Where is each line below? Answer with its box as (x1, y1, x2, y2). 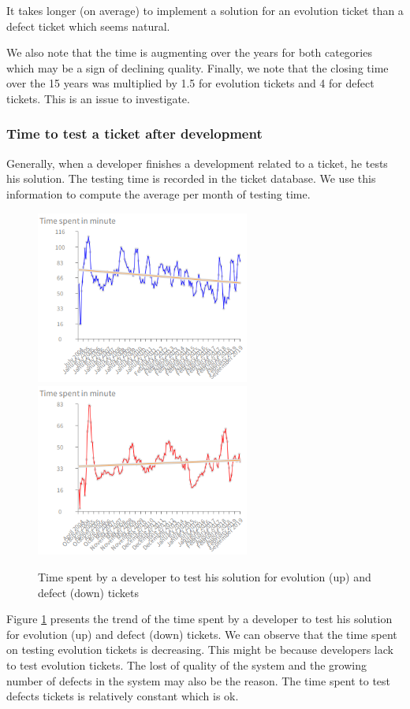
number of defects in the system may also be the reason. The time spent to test (6, 672, 391, 689)
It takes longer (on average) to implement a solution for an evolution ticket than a (6, 2, 404, 18)
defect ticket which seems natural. (6, 17, 170, 34)
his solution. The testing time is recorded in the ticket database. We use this (6, 170, 376, 187)
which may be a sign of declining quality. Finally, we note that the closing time (6, 59, 389, 76)
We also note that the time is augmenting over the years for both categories (6, 44, 372, 61)
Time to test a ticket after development (6, 124, 263, 143)
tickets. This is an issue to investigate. (6, 90, 190, 106)
